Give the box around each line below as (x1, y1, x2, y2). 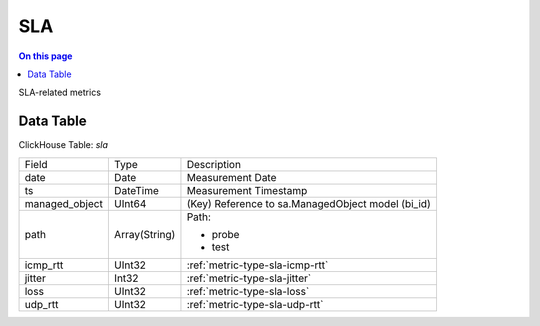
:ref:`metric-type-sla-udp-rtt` (186, 297, 324, 311)
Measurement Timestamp (186, 183, 308, 197)
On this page (18, 50, 73, 62)
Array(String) (113, 227, 176, 241)
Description (186, 157, 242, 171)
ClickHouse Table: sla (18, 139, 109, 151)
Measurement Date (186, 170, 277, 184)
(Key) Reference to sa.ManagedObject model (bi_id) (186, 196, 431, 210)
